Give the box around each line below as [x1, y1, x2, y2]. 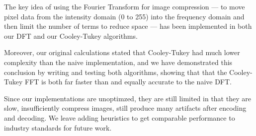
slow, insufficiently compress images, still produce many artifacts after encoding [4, 103, 247, 113]
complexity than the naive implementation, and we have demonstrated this [4, 57, 233, 67]
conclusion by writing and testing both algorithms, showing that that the [4, 67, 227, 77]
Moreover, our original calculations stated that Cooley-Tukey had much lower [4, 47, 240, 58]
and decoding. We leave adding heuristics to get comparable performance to [4, 112, 235, 123]
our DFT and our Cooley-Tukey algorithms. [4, 30, 138, 41]
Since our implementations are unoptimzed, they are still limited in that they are [4, 93, 251, 103]
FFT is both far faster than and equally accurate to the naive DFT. [24, 76, 232, 87]
